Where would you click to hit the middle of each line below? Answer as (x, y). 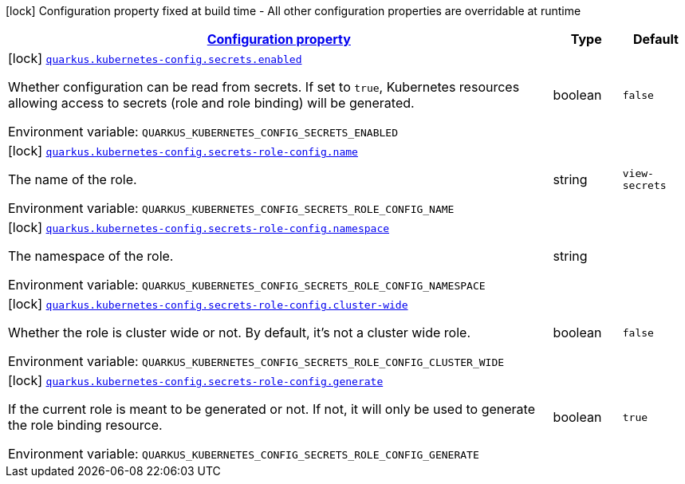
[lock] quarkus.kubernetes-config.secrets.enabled (155, 58)
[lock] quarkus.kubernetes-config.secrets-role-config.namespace (199, 227)
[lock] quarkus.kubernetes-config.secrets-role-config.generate (196, 380)
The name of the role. (73, 179)
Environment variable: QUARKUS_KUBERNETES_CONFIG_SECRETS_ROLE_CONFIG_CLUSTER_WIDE (256, 361)
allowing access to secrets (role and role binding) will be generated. (211, 103)
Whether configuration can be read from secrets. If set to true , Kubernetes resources (264, 87)
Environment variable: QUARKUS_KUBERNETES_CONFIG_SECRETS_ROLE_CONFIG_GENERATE (244, 454)
